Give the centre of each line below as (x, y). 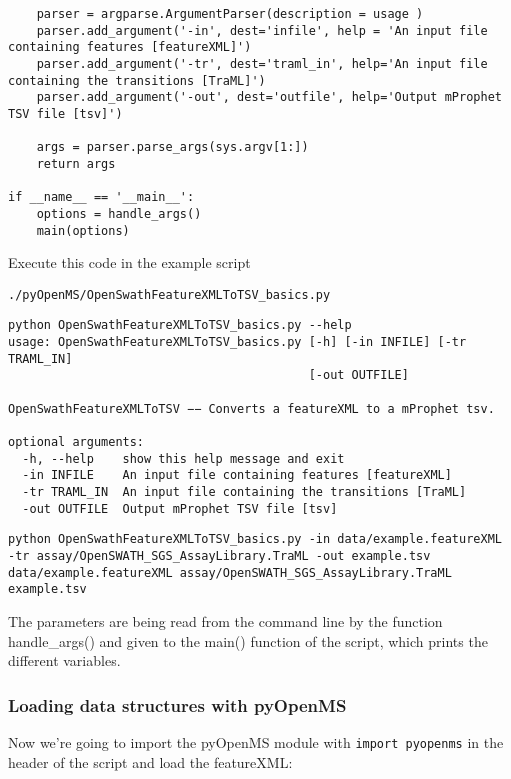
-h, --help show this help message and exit (183, 458)
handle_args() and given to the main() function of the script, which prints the (248, 640)
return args (76, 163)
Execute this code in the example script (129, 262)
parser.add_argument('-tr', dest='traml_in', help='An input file (262, 63)
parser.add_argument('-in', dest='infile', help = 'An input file (262, 30)
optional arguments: (76, 442)
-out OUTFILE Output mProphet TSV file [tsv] (180, 508)
